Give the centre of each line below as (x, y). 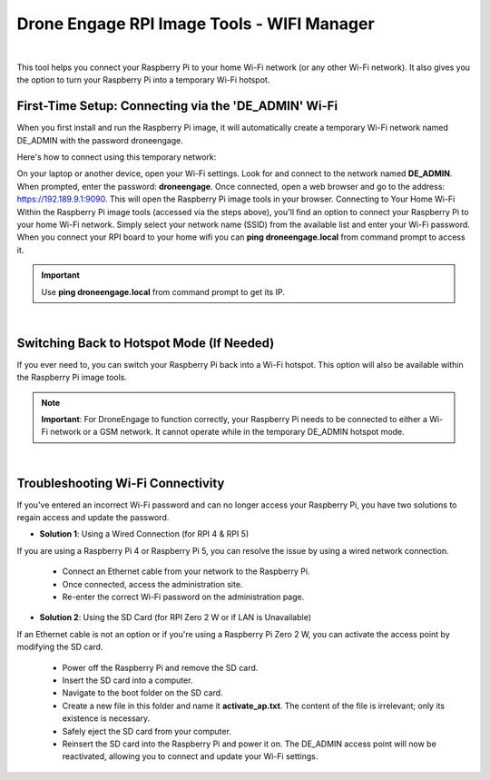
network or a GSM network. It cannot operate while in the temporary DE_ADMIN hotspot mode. (228, 432)
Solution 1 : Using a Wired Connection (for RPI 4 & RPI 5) (144, 534)
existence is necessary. (106, 718)
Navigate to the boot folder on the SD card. (142, 693)
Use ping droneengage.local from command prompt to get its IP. (163, 291)
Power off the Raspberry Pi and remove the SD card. (160, 667)
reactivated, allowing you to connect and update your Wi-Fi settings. (190, 756)
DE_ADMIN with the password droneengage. (100, 140)
